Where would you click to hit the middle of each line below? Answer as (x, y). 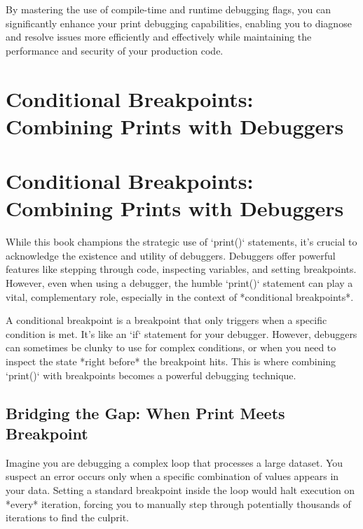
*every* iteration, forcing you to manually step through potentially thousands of (178, 503)
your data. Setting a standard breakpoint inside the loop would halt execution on (180, 489)
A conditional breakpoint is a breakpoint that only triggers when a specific (166, 320)
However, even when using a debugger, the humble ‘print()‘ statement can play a (179, 283)
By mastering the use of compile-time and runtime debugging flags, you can (169, 9)
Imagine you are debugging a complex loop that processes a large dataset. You (174, 462)
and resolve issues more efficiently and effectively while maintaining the (159, 37)
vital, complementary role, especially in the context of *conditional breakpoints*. (180, 296)
